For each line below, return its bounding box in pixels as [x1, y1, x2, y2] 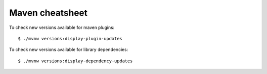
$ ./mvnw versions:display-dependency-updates [18, 58, 133, 64]
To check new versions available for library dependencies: [9, 47, 128, 52]
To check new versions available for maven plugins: [9, 25, 115, 30]
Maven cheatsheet [9, 7, 88, 18]
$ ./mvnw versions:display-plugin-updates [18, 36, 123, 41]
